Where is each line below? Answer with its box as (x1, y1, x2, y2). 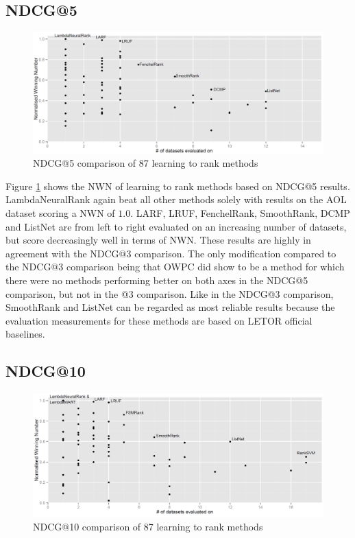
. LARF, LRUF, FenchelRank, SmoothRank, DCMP (130, 205, 350, 220)
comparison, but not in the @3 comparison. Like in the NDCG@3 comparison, (5, 286, 334, 301)
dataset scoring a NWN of (5, 205, 115, 220)
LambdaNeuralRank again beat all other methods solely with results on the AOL (5, 192, 347, 207)
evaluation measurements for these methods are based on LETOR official (5, 313, 313, 327)
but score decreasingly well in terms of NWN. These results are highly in (5, 233, 311, 247)
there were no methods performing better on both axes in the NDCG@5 (5, 272, 308, 287)
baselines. (5, 327, 45, 341)
